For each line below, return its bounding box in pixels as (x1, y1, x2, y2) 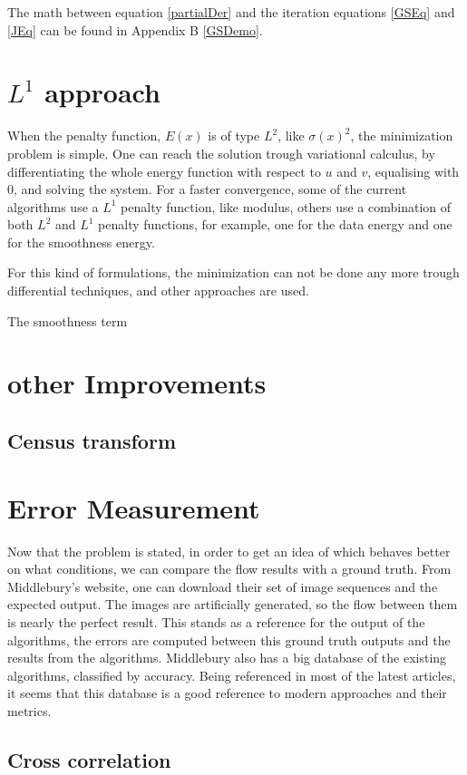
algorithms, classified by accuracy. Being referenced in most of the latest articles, (7, 665, 456, 684)
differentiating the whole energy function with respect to (7, 161, 321, 180)
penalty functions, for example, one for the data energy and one (98, 215, 452, 234)
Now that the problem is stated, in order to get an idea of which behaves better (7, 541, 451, 560)
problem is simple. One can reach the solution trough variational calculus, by (7, 143, 435, 162)
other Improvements (7, 364, 267, 402)
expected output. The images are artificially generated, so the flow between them (7, 595, 458, 614)
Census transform (7, 427, 177, 455)
